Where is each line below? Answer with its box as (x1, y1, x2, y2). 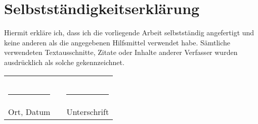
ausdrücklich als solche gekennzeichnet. (4, 56, 124, 67)
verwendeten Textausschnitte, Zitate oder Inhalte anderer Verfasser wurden (4, 47, 238, 57)
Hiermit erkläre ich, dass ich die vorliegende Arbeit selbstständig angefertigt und (4, 27, 254, 38)
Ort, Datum (8, 105, 51, 117)
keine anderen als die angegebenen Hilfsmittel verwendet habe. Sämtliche (4, 37, 231, 47)
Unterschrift (66, 105, 109, 117)
